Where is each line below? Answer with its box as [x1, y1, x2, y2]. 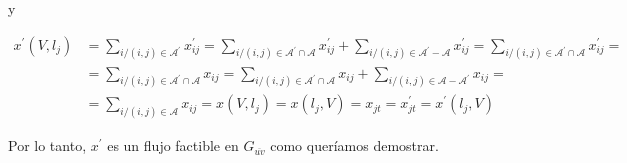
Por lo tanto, [8, 135, 87, 156]
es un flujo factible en [107, 135, 239, 156]
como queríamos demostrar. [270, 135, 439, 156]
